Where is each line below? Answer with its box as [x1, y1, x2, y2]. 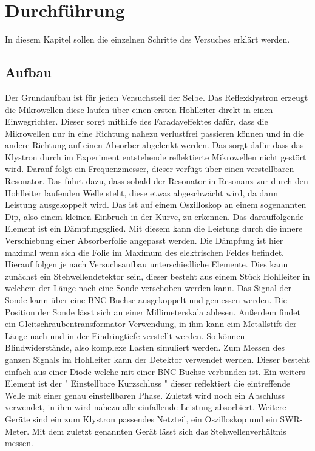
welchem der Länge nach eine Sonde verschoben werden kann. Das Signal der [5, 281, 292, 294]
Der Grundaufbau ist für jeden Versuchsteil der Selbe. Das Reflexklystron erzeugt [5, 91, 308, 103]
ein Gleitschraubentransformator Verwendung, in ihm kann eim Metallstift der [5, 317, 297, 330]
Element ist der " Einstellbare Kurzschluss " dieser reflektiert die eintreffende [5, 377, 291, 390]
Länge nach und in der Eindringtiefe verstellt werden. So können [5, 329, 245, 342]
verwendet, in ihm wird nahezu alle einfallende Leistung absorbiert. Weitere [5, 401, 286, 413]
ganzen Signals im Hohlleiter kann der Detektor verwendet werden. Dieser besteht [5, 353, 310, 365]
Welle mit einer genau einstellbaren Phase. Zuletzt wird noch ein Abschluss [5, 388, 285, 401]
